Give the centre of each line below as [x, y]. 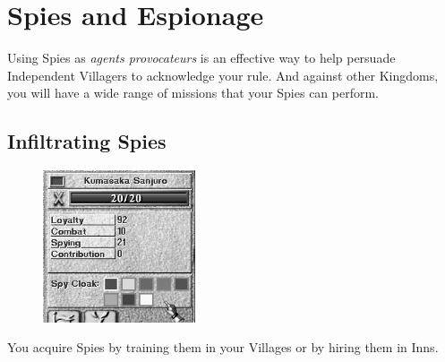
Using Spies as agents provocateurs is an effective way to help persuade [201, 58]
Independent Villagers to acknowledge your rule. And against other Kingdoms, [223, 75]
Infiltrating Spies [87, 141]
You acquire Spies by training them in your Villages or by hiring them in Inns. [223, 347]
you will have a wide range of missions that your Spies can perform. [193, 93]
